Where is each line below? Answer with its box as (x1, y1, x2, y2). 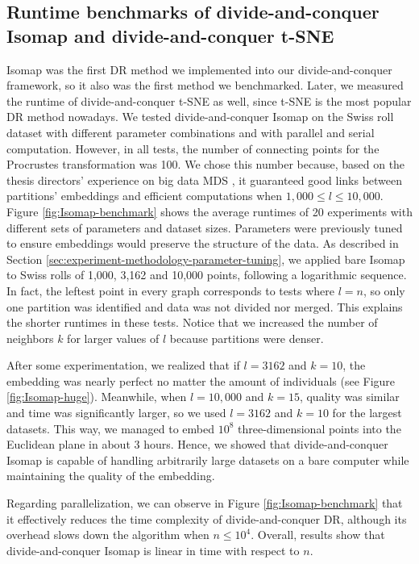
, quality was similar (299, 388, 400, 405)
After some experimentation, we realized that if (6, 357, 240, 374)
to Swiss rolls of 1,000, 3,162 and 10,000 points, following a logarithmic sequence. (6, 266, 407, 283)
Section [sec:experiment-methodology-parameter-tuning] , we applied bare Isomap (6, 250, 405, 267)
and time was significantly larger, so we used (6, 404, 226, 421)
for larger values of (67, 329, 160, 346)
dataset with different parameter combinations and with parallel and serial (6, 123, 375, 140)
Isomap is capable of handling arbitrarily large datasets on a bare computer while (6, 451, 409, 468)
